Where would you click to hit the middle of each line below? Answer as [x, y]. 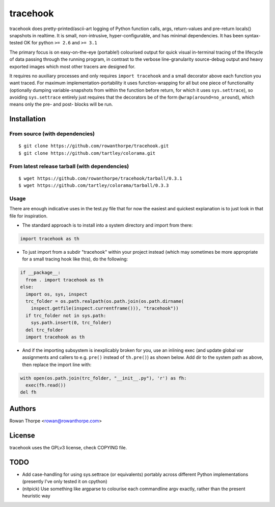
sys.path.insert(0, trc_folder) [71, 323]
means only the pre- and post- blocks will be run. [61, 104]
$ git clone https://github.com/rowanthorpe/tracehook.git [94, 146]
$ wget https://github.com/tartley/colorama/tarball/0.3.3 [94, 186]
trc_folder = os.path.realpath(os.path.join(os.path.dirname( [105, 301]
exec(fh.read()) [46, 385]
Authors [23, 408]
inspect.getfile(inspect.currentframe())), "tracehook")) [105, 308]
